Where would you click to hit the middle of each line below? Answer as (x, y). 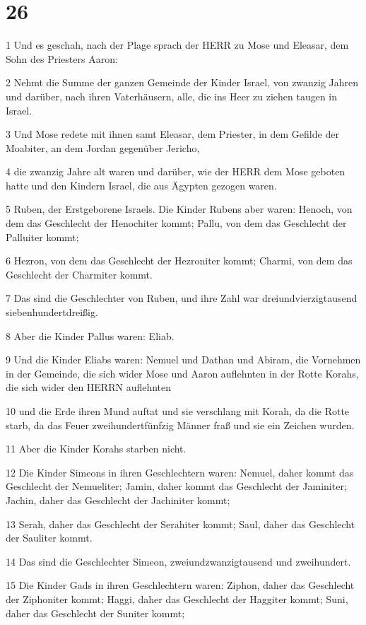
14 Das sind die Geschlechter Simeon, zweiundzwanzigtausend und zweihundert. (178, 561)
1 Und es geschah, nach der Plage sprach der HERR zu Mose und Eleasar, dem (177, 45)
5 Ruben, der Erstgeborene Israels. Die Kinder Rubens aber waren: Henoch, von (179, 209)
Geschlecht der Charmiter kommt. (79, 274)
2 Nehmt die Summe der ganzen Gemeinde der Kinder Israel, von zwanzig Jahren (182, 82)
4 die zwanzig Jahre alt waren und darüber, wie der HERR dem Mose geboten (176, 171)
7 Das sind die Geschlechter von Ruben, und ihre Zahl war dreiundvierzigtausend (182, 298)
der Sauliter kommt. (49, 538)
